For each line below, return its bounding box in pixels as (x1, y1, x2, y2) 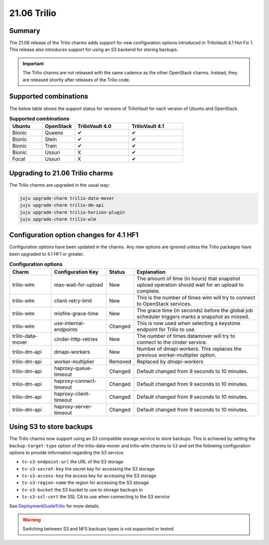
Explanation (136, 268, 166, 275)
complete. (136, 287, 160, 294)
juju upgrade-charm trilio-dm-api (19, 202, 104, 208)
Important (22, 60, 44, 66)
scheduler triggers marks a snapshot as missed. (136, 313, 250, 320)
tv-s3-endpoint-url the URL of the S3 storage (21, 459, 124, 465)
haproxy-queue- (54, 365, 93, 372)
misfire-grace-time (54, 310, 99, 317)
